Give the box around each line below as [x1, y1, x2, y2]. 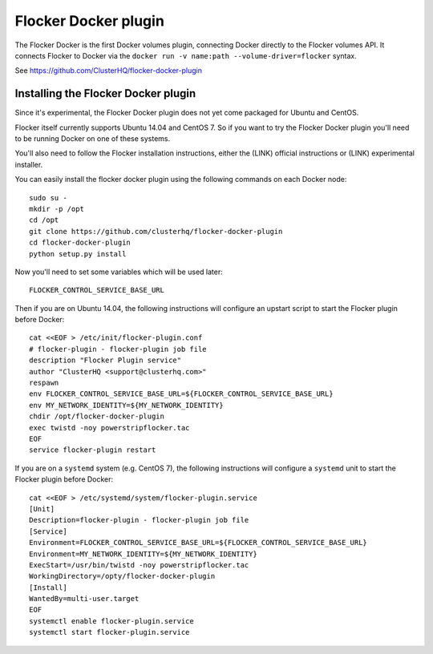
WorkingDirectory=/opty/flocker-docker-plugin [29, 571, 216, 581]
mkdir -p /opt [29, 204, 84, 213]
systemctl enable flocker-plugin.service [29, 616, 194, 625]
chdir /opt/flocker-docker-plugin [29, 412, 164, 421]
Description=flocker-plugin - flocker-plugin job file [29, 515, 249, 525]
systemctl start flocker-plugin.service [29, 628, 190, 637]
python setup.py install [29, 249, 127, 258]
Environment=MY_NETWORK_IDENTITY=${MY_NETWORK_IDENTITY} [29, 549, 258, 559]
